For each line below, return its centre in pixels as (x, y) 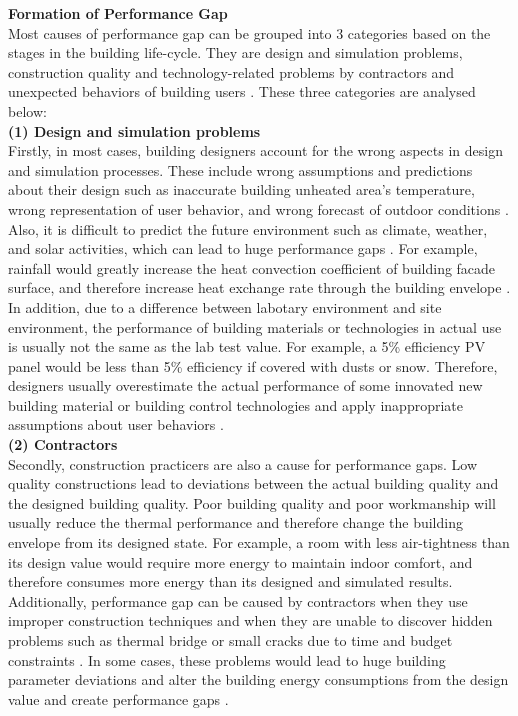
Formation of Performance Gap (118, 13)
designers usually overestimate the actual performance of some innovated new (245, 385)
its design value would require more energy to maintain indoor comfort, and (240, 561)
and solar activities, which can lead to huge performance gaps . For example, (243, 248)
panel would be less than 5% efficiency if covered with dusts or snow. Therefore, (253, 365)
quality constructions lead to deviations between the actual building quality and (253, 483)
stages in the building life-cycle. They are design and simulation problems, (235, 52)
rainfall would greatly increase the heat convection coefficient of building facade (252, 267)
